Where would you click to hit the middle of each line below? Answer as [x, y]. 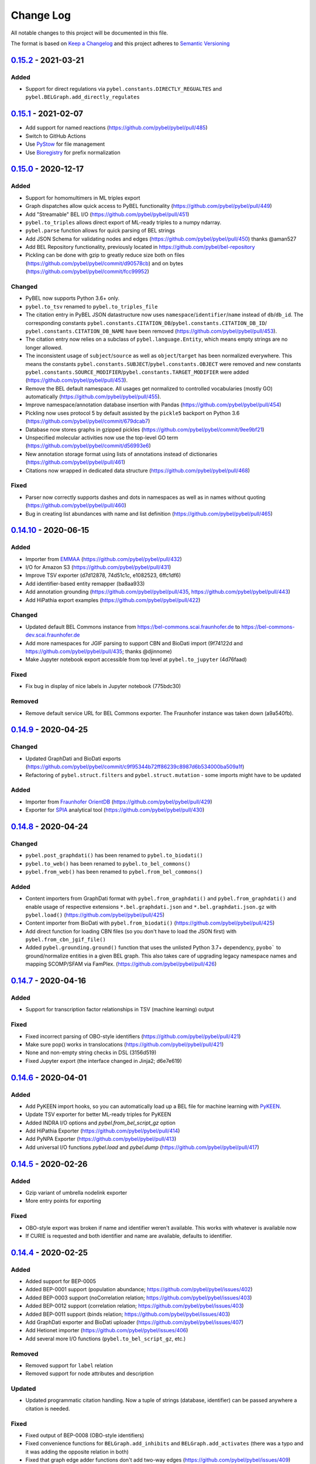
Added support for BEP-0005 [61, 1281]
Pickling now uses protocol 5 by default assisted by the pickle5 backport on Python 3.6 [133, 413]
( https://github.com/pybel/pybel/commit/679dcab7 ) [88, 421]
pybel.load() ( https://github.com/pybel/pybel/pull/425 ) [95, 915]
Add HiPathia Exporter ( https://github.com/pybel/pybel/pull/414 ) [103, 1131]
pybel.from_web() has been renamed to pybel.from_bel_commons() [114, 872]
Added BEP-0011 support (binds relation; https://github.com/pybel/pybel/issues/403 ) [128, 1314]
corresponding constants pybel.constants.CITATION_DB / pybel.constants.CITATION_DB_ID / [146, 323]
